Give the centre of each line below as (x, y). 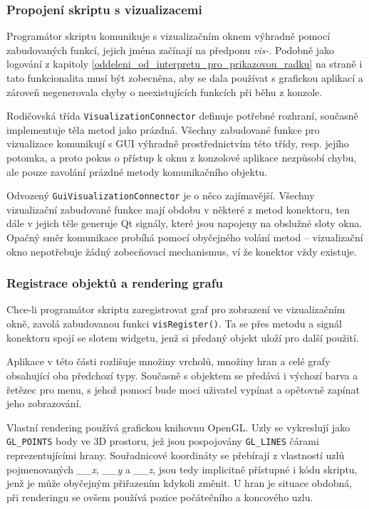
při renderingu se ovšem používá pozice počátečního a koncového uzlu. (160, 497)
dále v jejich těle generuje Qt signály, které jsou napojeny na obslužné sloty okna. (184, 223)
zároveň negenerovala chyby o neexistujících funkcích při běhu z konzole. (165, 91)
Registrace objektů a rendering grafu (115, 283)
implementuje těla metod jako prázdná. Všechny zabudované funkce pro (163, 129)
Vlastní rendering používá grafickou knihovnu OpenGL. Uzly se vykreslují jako (178, 427)
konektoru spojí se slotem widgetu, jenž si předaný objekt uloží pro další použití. (183, 337)
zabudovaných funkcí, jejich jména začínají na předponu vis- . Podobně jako (171, 49)
